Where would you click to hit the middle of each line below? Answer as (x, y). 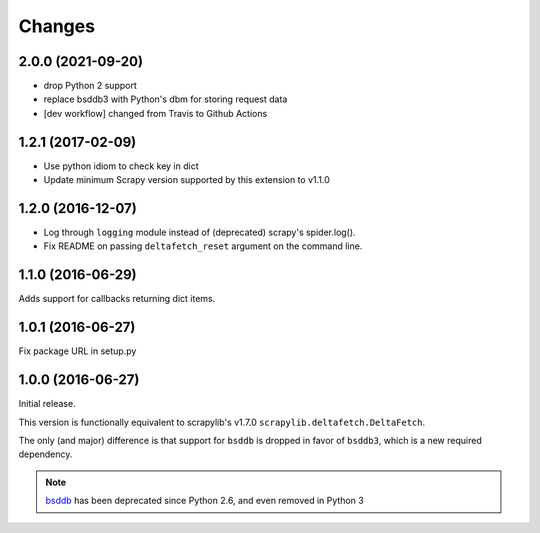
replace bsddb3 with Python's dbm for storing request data (165, 99)
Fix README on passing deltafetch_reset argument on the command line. (203, 246)
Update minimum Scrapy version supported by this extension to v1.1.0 (186, 180)
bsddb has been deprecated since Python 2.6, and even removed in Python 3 (204, 501)
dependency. (45, 454)
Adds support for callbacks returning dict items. (117, 299)
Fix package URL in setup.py (77, 351)
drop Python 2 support (90, 86)
